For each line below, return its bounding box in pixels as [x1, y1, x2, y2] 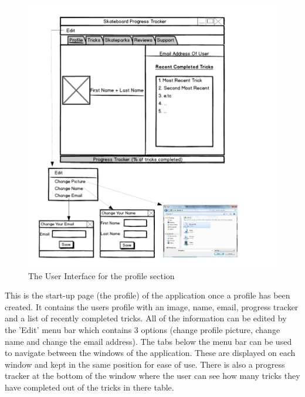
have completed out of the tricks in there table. [5, 381, 174, 393]
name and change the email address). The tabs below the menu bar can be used [5, 335, 292, 347]
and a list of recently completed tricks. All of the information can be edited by [5, 312, 287, 324]
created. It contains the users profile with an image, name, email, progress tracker [5, 300, 299, 313]
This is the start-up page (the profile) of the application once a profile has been [5, 289, 290, 301]
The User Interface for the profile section [28, 269, 175, 281]
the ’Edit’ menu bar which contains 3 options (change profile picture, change [5, 324, 280, 336]
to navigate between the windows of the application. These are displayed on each [5, 347, 296, 359]
